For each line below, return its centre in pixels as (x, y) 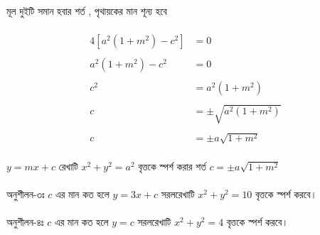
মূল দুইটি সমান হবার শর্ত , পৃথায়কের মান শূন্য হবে (87, 10)
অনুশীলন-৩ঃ (26, 193)
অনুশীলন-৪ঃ (25, 222)
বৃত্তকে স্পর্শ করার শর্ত (172, 166)
